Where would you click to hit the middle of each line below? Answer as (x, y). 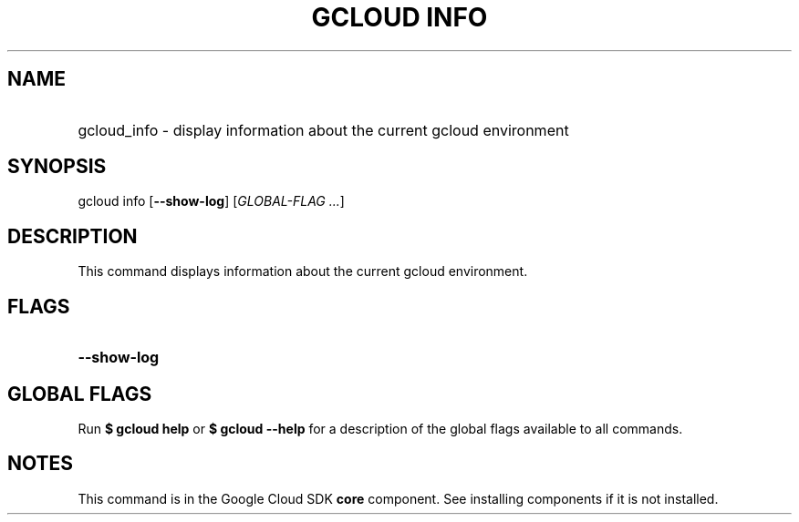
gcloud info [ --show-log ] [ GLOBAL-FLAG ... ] (211, 201)
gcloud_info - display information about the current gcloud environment (323, 130)
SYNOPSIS (57, 167)
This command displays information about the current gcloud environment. (303, 271)
